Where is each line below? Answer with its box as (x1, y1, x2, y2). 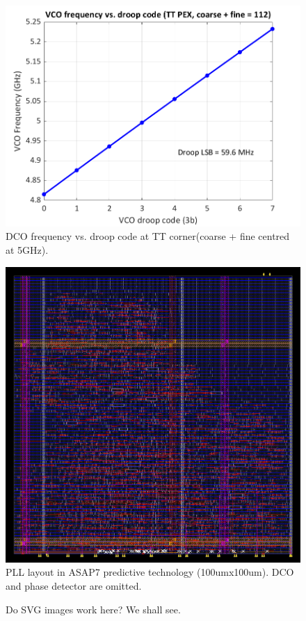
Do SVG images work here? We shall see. (6, 602, 181, 616)
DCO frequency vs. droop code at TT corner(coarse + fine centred (6, 229, 290, 243)
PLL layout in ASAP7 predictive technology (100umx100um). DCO (6, 565, 294, 579)
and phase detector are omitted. (6, 579, 142, 593)
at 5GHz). (6, 243, 49, 257)
